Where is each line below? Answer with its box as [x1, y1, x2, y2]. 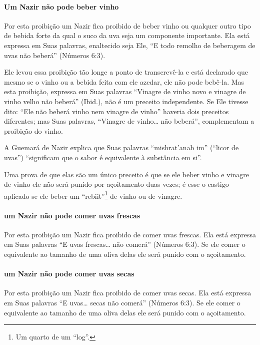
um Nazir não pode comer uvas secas [4, 268, 134, 279]
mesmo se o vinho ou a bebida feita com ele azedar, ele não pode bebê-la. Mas [4, 76, 244, 87]
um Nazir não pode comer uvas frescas [4, 210, 140, 220]
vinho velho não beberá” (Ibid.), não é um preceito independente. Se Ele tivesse [4, 96, 248, 106]
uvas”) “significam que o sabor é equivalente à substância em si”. [4, 152, 202, 162]
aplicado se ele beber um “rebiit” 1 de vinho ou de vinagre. [4, 189, 182, 201]
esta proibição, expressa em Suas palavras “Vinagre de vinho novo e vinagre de [4, 86, 246, 97]
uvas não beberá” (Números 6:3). [4, 50, 105, 60]
